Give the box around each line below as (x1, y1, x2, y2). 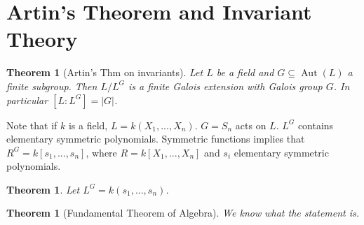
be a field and (216, 65, 274, 80)
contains (297, 117, 334, 132)
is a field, (68, 117, 108, 132)
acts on (235, 117, 267, 132)
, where (86, 145, 117, 159)
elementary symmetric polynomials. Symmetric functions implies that (6, 131, 305, 146)
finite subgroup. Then (6, 78, 97, 93)
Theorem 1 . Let (6, 182, 80, 196)
